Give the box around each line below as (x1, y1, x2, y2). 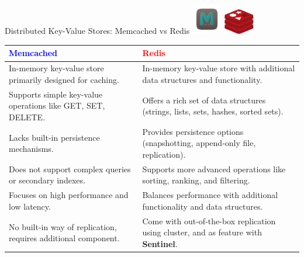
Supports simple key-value (9, 88, 103, 100)
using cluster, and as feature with (142, 226, 262, 238)
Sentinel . (142, 237, 178, 249)
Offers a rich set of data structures (142, 93, 266, 106)
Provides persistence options (142, 125, 244, 137)
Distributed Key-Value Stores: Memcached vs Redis (5, 25, 190, 37)
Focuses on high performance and (9, 189, 129, 201)
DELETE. (9, 110, 46, 123)
